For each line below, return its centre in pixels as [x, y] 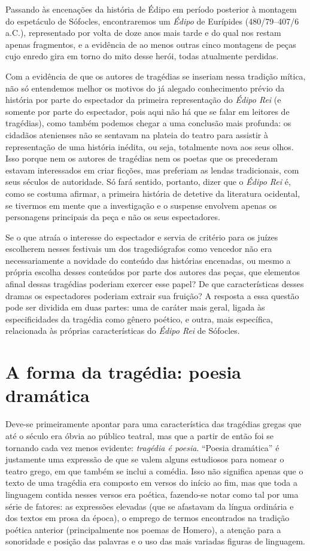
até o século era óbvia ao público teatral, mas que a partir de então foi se [139, 435]
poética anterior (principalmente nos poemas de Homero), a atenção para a [143, 529]
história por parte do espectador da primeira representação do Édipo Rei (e [143, 100]
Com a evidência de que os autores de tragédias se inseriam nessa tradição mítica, [156, 76]
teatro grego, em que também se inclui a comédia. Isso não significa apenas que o [154, 471]
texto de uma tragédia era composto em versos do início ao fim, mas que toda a [152, 482]
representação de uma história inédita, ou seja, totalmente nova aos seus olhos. [150, 146]
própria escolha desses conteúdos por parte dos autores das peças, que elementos [153, 272]
